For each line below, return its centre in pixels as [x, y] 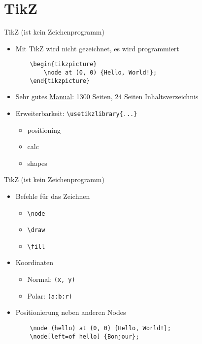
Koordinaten [34, 262]
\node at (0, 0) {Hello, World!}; [101, 72]
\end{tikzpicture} [60, 81]
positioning [44, 130]
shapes [37, 163]
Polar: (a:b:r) [50, 295]
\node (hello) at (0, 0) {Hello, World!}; [100, 328]
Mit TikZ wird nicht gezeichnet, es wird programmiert [97, 48]
